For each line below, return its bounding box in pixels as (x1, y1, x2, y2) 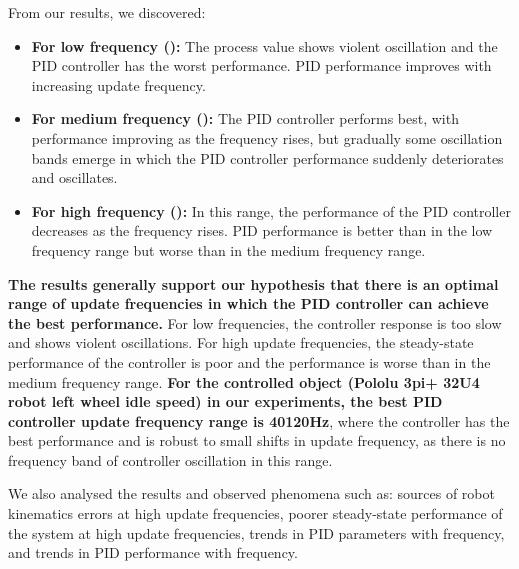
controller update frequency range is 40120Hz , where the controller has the (8, 410, 510, 431)
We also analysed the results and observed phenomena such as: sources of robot (8, 483, 495, 504)
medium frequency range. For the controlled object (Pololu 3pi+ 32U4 (8, 371, 480, 392)
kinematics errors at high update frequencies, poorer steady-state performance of (8, 503, 503, 524)
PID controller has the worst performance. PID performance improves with (31, 55, 492, 76)
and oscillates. (31, 167, 118, 188)
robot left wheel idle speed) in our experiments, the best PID (8, 391, 443, 412)
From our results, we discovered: (8, 2, 206, 22)
